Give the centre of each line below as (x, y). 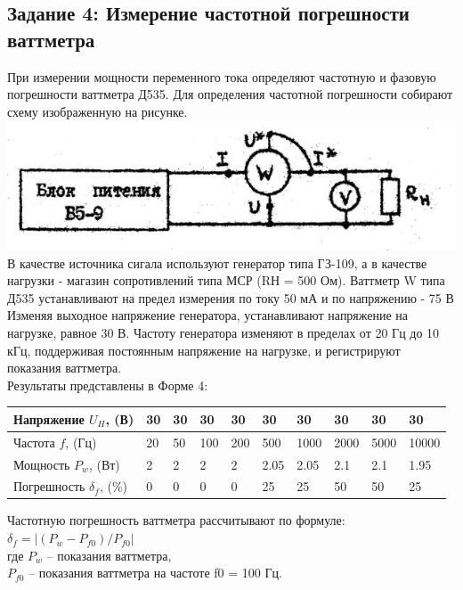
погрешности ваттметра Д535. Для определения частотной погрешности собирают (230, 94)
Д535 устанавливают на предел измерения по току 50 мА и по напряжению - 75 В (231, 297)
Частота (34, 442)
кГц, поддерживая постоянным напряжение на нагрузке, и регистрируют (204, 350)
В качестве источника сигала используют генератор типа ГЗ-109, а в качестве (217, 262)
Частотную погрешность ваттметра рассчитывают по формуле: (176, 520)
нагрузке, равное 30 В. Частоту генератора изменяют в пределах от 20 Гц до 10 (223, 332)
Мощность (42, 464)
